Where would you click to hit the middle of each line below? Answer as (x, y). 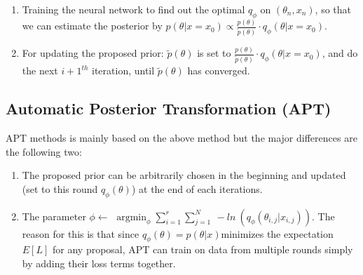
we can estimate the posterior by (92, 26)
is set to (214, 53)
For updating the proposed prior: (93, 53)
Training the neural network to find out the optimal (133, 9)
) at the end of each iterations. (197, 188)
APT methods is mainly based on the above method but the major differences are (181, 138)
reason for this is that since (81, 233)
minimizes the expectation (277, 233)
